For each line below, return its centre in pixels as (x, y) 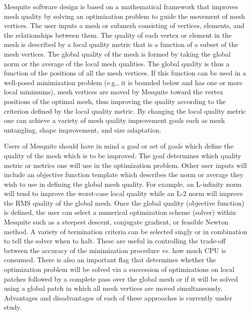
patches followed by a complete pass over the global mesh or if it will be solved (121, 278)
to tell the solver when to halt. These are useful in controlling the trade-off (115, 241)
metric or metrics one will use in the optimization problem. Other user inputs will (125, 165)
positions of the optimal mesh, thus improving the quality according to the (115, 101)
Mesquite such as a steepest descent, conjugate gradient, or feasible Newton (116, 222)
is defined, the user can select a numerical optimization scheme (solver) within (120, 212)
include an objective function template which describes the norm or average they (124, 174)
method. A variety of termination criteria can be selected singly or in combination (126, 231)
